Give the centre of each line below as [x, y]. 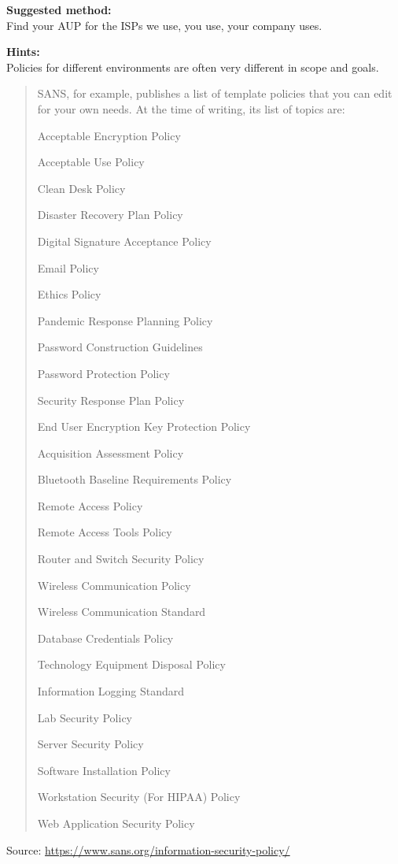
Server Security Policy [90, 744]
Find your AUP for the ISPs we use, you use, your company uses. [164, 25]
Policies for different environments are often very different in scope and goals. [193, 67]
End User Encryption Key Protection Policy [144, 426]
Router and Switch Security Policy [121, 559]
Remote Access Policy [90, 505]
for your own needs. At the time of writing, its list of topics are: [191, 108]
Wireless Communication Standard [122, 612]
